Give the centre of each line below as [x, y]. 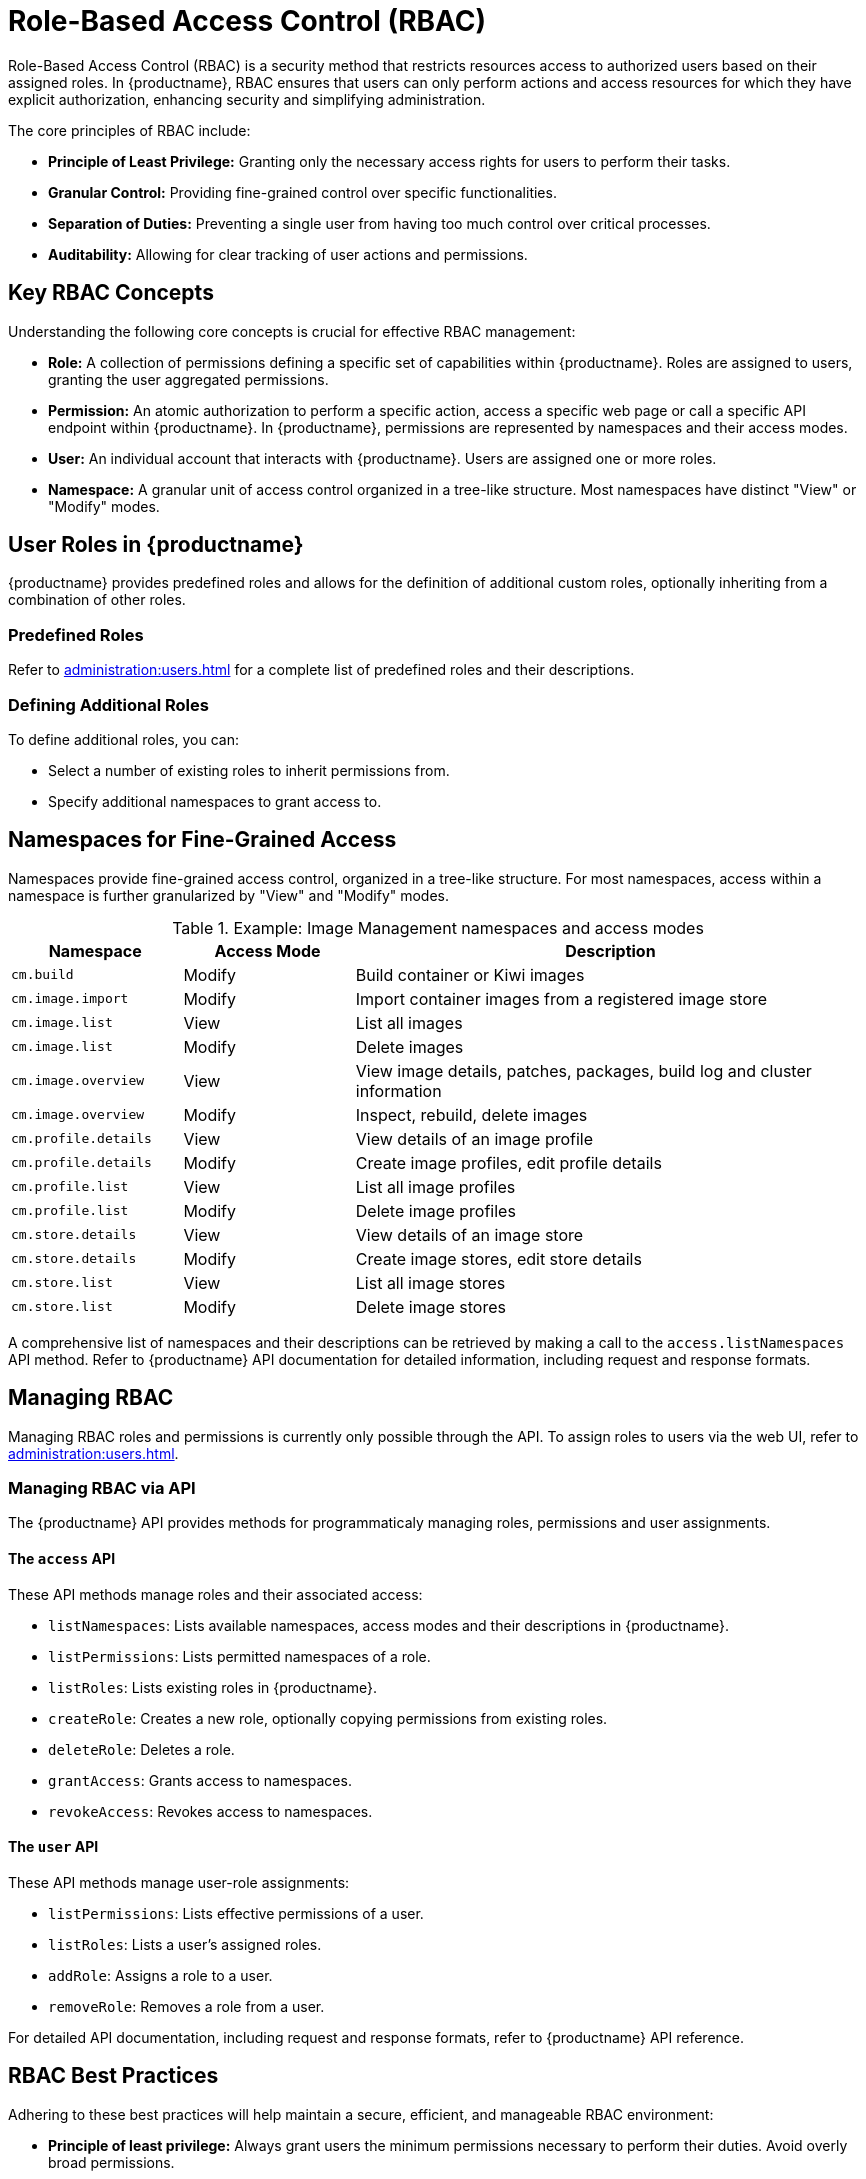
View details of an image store [469, 1234]
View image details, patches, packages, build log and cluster [583, 1070]
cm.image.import [70, 999]
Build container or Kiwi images [470, 974]
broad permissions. [111, 2162]
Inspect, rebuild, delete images [471, 1114]
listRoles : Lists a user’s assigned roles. [185, 1944]
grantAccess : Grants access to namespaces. [200, 1780]
